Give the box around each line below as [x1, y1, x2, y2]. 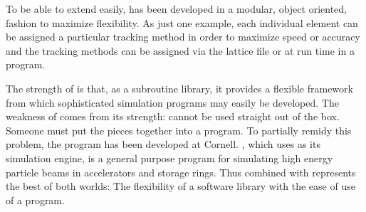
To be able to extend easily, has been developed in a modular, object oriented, [6, 1, 347, 16]
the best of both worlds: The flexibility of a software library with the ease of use [6, 179, 355, 194]
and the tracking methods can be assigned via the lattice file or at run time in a [6, 43, 355, 58]
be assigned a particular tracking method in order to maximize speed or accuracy [6, 29, 360, 44]
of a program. [6, 192, 65, 207]
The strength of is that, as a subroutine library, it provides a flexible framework [6, 80, 353, 95]
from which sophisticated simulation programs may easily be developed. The [6, 95, 339, 110]
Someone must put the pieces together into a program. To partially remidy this [6, 122, 352, 137]
